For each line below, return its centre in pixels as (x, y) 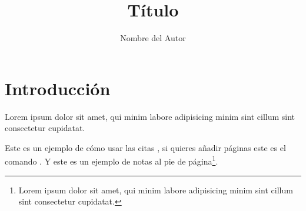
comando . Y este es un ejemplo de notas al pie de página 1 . (112, 160)
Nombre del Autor (153, 38)
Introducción (58, 88)
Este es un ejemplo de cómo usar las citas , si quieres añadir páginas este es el (145, 147)
